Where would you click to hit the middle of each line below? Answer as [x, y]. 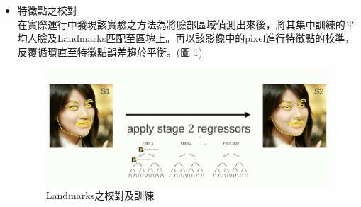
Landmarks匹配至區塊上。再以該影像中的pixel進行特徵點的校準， [206, 38]
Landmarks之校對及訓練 [100, 195]
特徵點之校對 [47, 10]
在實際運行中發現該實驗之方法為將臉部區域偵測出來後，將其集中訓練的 [181, 24]
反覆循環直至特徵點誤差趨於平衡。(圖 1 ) [110, 51]
